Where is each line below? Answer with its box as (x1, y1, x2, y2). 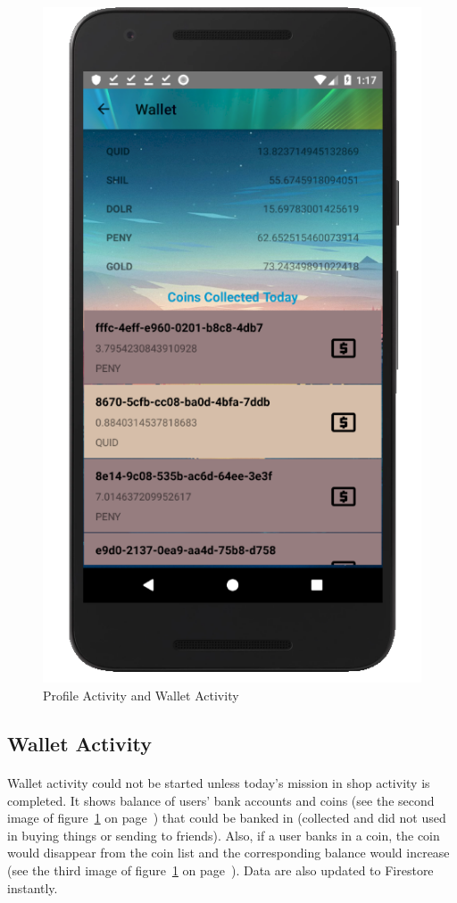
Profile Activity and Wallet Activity (43, 686, 239, 705)
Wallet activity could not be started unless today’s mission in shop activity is (7, 774, 430, 792)
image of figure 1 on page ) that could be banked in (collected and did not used (7, 808, 446, 827)
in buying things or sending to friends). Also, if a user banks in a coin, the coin (7, 825, 440, 844)
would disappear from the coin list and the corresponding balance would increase (7, 843, 450, 862)
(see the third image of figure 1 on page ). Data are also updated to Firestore (7, 861, 434, 879)
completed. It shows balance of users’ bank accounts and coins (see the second (7, 791, 435, 809)
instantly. (7, 878, 58, 897)
